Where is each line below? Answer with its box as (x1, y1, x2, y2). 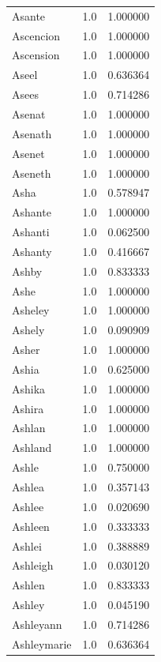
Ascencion (12, 27, 61, 43)
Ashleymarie (12, 635, 72, 652)
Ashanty (12, 243, 52, 259)
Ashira (12, 400, 44, 416)
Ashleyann (12, 615, 62, 632)
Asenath (12, 125, 52, 141)
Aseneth (12, 164, 51, 181)
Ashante (12, 204, 51, 220)
